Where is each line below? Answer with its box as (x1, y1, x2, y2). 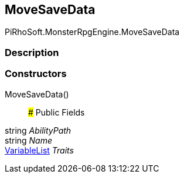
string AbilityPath (5, 125, 71, 135)
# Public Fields (28, 107, 85, 117)
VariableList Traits (5, 145, 74, 155)
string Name (5, 135, 53, 145)
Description (5, 46, 59, 58)
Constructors (5, 68, 67, 80)
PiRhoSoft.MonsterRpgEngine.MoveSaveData (5, 27, 180, 37)
